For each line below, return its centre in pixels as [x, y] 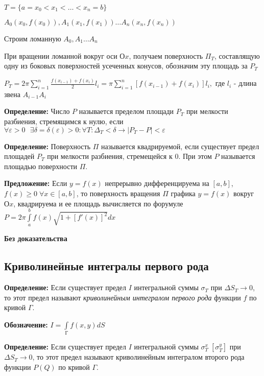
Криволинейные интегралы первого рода [106, 266]
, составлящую [237, 55]
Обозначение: [26, 324]
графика [183, 193]
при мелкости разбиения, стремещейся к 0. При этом [129, 156]
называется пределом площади [126, 111]
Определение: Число [37, 111]
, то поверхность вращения [118, 193]
